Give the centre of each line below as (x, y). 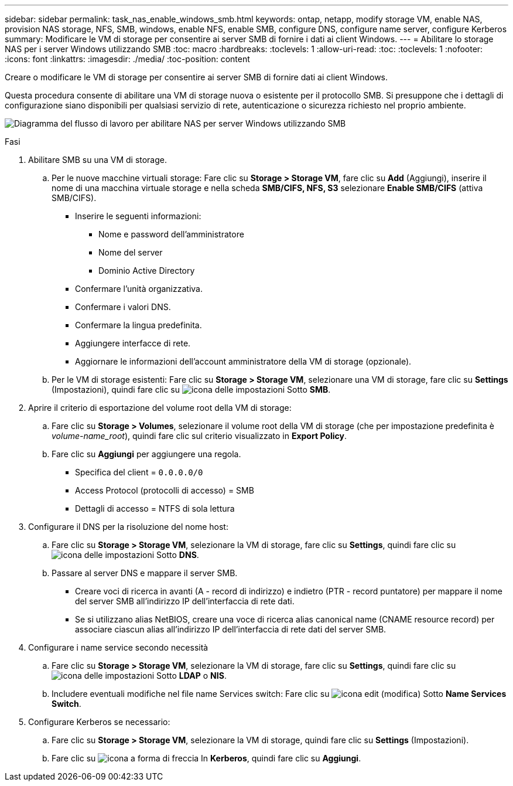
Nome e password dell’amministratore (171, 234)
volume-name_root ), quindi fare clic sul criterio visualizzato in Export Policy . (199, 436)
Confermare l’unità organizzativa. (139, 289)
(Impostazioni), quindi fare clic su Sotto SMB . (191, 389)
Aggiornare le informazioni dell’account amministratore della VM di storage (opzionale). (243, 361)
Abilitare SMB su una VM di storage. (98, 160)
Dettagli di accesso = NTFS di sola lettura (155, 508)
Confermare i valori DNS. (123, 307)
